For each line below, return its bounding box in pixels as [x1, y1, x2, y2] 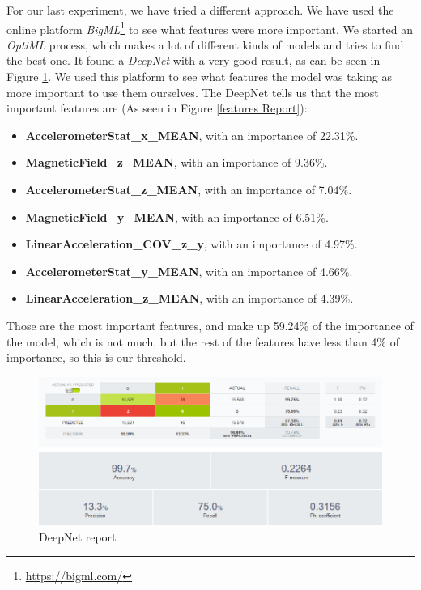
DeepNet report [39, 528, 117, 545]
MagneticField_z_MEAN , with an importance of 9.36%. [25, 154, 328, 171]
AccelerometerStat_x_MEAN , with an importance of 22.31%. [25, 126, 359, 143]
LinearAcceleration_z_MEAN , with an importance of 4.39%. [25, 290, 354, 307]
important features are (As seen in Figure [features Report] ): [6, 100, 308, 117]
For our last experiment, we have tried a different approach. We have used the [6, 2, 394, 18]
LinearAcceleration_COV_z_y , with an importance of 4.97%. [25, 236, 358, 253]
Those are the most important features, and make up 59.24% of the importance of [6, 316, 414, 333]
